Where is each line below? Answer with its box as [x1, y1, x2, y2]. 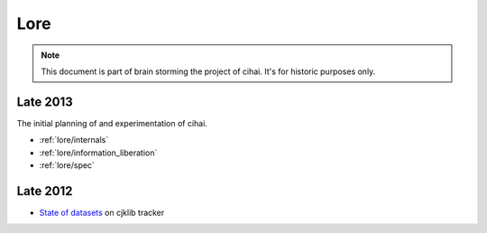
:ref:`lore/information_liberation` [39, 147, 158, 158]
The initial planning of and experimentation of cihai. [16, 117, 207, 128]
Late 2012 [16, 183, 73, 199]
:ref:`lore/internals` [39, 135, 109, 145]
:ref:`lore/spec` [39, 160, 95, 171]
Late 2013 [16, 94, 74, 109]
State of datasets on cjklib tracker [39, 207, 165, 218]
